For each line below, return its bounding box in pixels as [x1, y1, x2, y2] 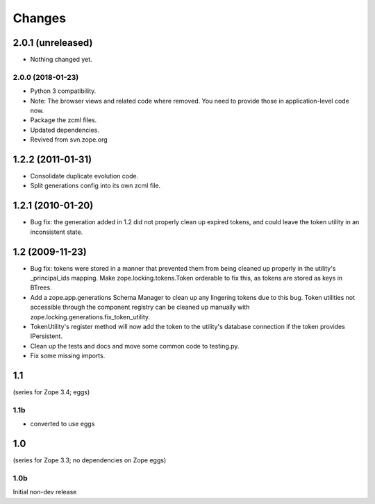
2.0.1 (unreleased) [12, 37, 93, 49]
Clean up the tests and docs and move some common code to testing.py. [30, 342, 240, 350]
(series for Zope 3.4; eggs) [12, 388, 90, 396]
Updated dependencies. [30, 126, 100, 134]
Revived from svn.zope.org [30, 135, 108, 144]
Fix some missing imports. [30, 351, 106, 360]
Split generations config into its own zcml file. [30, 181, 161, 190]
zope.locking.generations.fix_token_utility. [30, 312, 151, 321]
